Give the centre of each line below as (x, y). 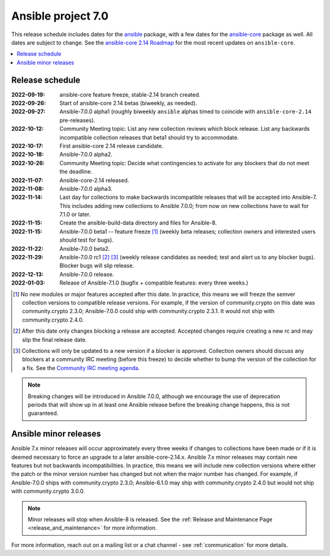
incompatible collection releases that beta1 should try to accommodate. (149, 137)
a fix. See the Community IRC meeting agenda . (81, 368)
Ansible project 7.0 (60, 16)
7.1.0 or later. (75, 215)
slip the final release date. (55, 339)
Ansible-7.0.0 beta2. (85, 248)
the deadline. (76, 172)
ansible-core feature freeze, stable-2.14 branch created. (130, 94)
